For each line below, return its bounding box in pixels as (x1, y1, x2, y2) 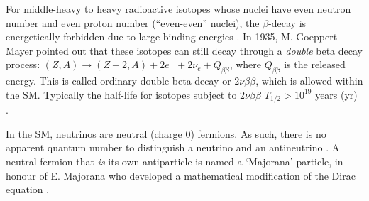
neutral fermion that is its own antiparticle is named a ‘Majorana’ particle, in (6, 154, 343, 168)
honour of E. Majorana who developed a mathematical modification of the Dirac (6, 168, 356, 183)
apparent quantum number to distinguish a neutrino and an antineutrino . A (6, 140, 340, 155)
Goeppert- (296, 29, 341, 44)
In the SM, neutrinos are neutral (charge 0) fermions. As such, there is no (6, 126, 326, 141)
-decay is (268, 15, 307, 30)
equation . (6, 182, 50, 197)
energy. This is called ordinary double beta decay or (6, 73, 231, 88)
